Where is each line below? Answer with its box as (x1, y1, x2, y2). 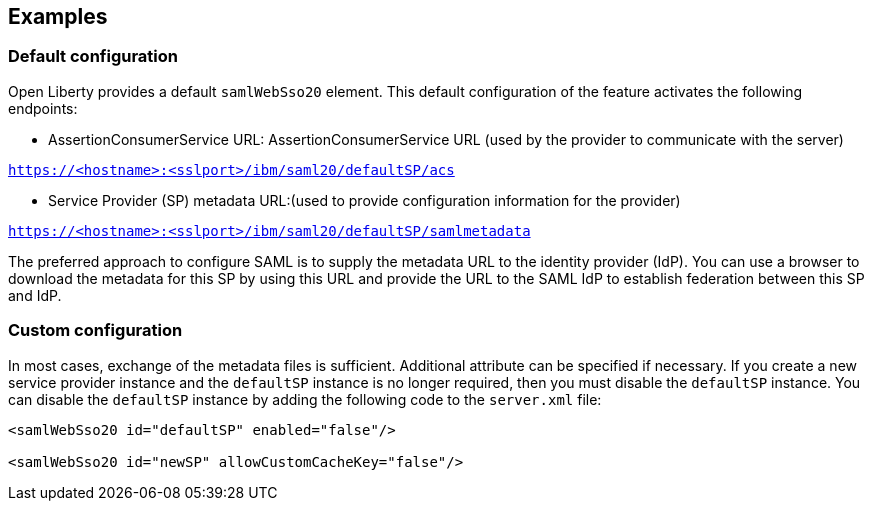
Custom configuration (8, 320, 183, 341)
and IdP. (8, 286, 62, 304)
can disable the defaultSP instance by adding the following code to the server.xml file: (8, 390, 602, 408)
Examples (8, 4, 108, 29)
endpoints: (8, 99, 78, 117)
